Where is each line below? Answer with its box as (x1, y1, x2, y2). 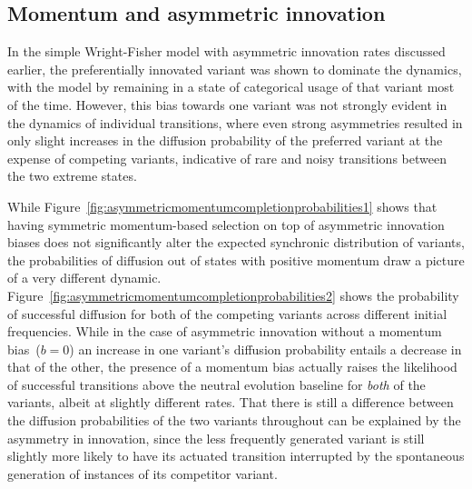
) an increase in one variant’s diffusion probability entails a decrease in (69, 339, 462, 358)
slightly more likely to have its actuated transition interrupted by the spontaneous (7, 446, 465, 465)
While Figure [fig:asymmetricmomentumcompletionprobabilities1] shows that (7, 196, 438, 215)
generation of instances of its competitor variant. (7, 464, 278, 483)
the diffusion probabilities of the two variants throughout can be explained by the (7, 411, 461, 430)
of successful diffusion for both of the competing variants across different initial (7, 304, 447, 323)
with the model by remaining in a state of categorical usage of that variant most (7, 77, 455, 96)
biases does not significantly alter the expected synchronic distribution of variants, (7, 233, 465, 252)
